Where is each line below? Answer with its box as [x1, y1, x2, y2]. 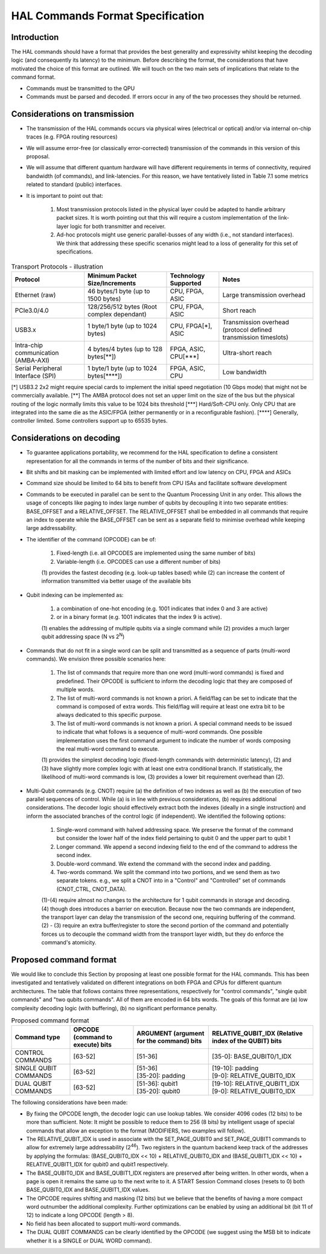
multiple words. [56, 686, 95, 693]
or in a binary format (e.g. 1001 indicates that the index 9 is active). [56, 613, 222, 621]
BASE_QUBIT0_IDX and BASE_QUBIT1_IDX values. [26, 1186, 150, 1194]
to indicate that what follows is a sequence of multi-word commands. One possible [56, 728, 263, 736]
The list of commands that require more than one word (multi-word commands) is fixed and [56, 669, 284, 676]
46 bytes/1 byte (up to [88, 287, 150, 295]
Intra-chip [14, 341, 43, 349]
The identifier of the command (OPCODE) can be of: [26, 535, 156, 543]
